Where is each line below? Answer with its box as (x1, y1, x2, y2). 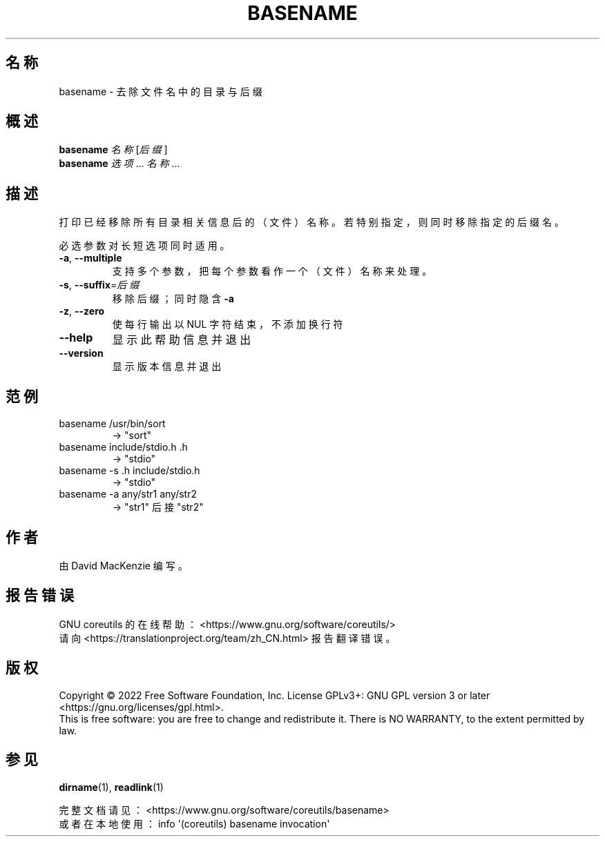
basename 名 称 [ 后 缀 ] (59, 144, 168, 156)
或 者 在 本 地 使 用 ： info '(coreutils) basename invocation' (59, 817, 330, 830)
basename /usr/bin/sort (59, 418, 166, 430)
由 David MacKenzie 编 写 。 (59, 559, 188, 571)
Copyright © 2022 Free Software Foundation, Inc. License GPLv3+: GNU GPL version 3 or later (59, 689, 490, 701)
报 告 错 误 (6, 587, 74, 605)
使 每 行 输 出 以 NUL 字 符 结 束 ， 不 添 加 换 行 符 (112, 318, 343, 331)
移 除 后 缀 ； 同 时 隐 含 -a (112, 293, 234, 305)
